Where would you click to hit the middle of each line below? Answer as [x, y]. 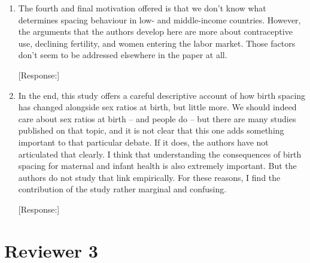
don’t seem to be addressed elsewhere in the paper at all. [123, 55]
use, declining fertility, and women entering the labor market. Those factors [157, 43]
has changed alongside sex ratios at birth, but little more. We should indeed [157, 107]
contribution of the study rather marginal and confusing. [122, 189]
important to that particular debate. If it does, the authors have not [143, 142]
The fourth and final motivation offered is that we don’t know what [142, 8]
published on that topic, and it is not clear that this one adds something [151, 130]
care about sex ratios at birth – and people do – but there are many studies [157, 118]
